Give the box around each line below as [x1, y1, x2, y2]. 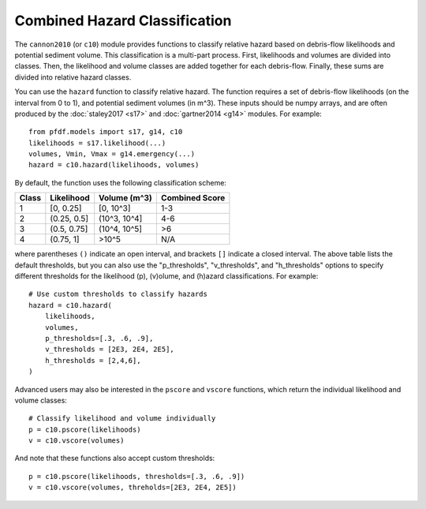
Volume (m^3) [99, 193, 153, 204]
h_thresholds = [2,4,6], [44, 356, 141, 365]
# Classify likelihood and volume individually [28, 414, 216, 423]
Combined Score [160, 193, 226, 204]
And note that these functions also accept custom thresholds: [14, 454, 215, 463]
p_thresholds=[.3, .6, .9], [44, 334, 154, 342]
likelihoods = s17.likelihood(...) [28, 138, 166, 148]
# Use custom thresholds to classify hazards [28, 290, 208, 299]
